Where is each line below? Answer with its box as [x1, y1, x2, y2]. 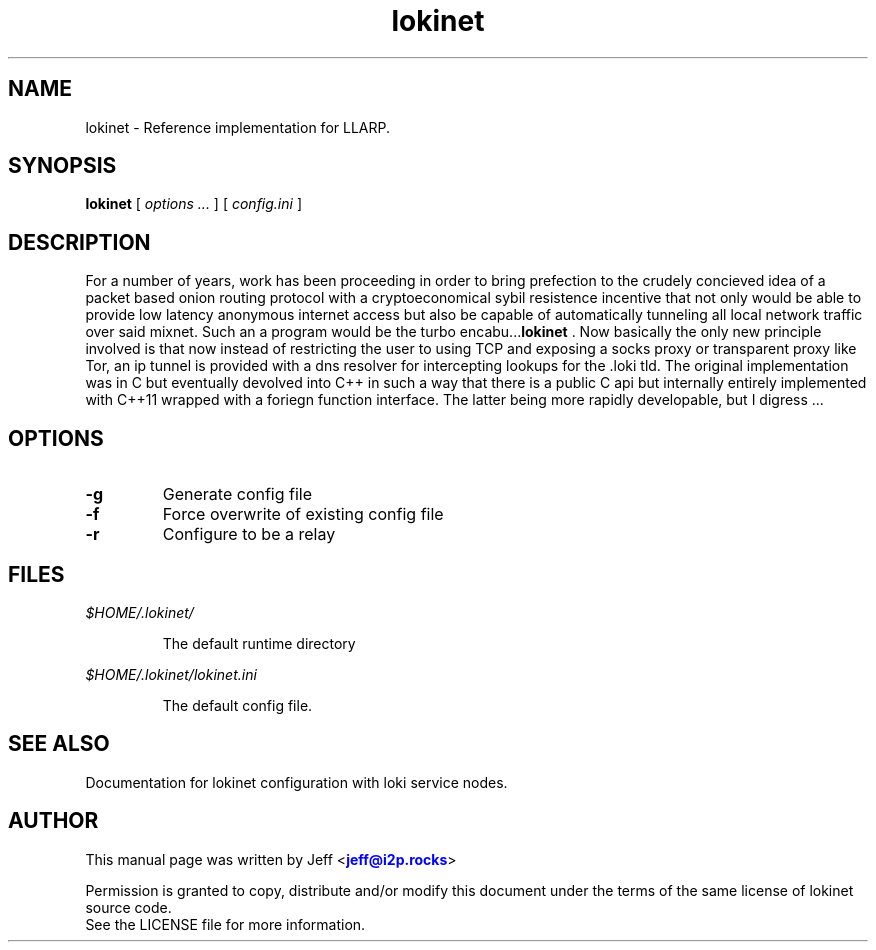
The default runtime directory [162, 634, 356, 652]
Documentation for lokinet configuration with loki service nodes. [85, 773, 508, 791]
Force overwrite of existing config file [162, 504, 444, 525]
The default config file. [162, 696, 313, 714]
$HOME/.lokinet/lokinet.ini [85, 665, 257, 683]
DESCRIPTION [8, 229, 151, 255]
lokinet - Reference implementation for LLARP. [85, 118, 390, 136]
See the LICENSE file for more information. [85, 915, 366, 933]
